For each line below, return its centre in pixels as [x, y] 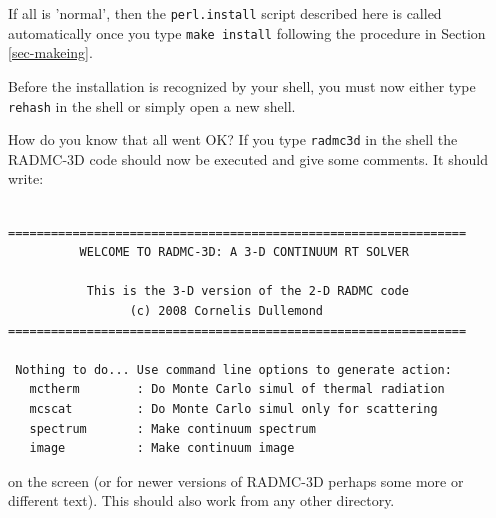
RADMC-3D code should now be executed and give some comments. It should [248, 158]
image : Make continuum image [162, 448]
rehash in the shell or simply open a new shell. [152, 105]
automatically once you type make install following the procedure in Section [247, 32]
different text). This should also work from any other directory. [201, 500]
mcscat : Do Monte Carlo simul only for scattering [233, 408]
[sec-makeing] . [50, 52]
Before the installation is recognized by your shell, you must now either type [242, 85]
